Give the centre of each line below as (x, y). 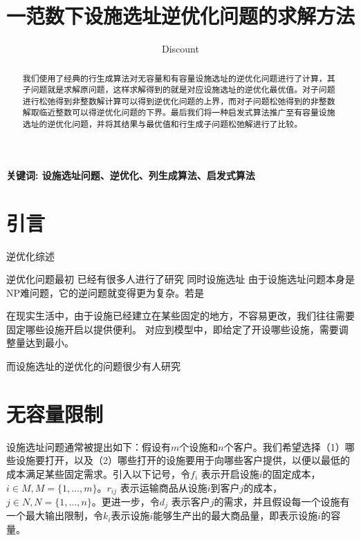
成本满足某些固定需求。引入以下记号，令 (98, 473)
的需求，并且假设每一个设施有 (282, 502)
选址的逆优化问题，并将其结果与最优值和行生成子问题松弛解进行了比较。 (163, 124)
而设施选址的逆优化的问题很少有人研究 (93, 366)
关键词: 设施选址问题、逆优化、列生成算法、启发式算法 (131, 175)
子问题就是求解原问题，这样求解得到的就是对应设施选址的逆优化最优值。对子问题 (179, 90)
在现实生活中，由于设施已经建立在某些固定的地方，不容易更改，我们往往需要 (180, 316)
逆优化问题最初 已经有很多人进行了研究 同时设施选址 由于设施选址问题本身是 (180, 279)
